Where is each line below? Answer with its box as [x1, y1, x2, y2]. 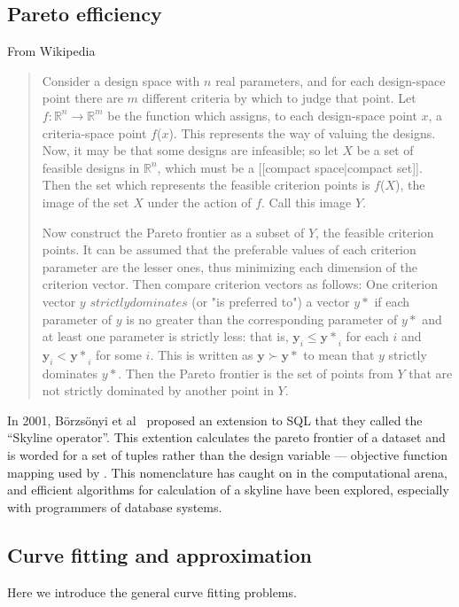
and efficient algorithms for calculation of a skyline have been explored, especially [7, 480, 449, 499]
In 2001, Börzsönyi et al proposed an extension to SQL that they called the [7, 410, 423, 429]
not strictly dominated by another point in [42, 381, 274, 400]
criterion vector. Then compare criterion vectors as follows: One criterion [42, 275, 439, 293]
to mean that [303, 345, 375, 363]
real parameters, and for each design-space [215, 71, 446, 89]
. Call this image [261, 192, 352, 211]
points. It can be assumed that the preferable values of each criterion [42, 240, 416, 259]
